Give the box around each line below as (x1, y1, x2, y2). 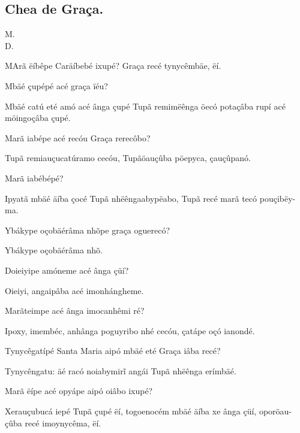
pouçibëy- (259, 192, 296, 204)
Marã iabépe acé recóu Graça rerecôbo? (5, 131, 151, 144)
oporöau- (259, 405, 292, 417)
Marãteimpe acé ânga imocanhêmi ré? (5, 304, 145, 317)
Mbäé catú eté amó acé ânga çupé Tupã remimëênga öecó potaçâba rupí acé (5, 99, 286, 112)
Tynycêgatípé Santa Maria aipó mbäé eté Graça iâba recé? (5, 344, 221, 357)
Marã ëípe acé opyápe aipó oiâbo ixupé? (5, 384, 153, 397)
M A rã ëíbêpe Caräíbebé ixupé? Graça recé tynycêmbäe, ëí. (5, 59, 221, 72)
